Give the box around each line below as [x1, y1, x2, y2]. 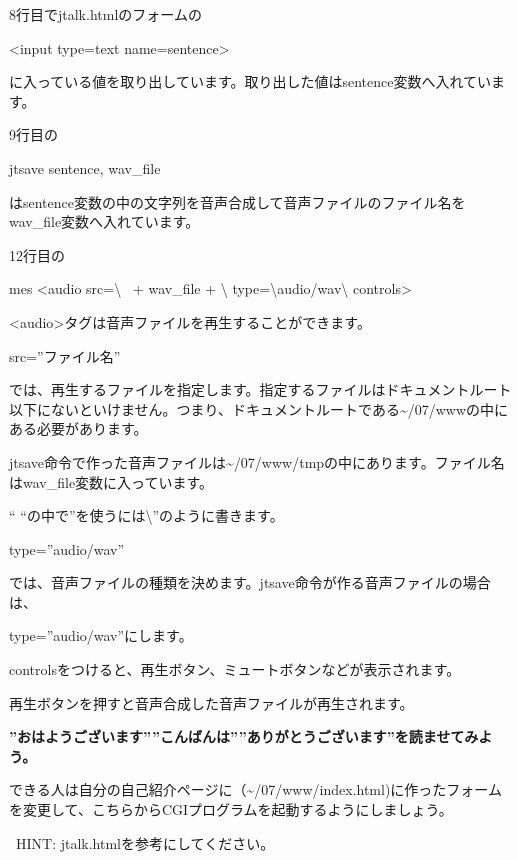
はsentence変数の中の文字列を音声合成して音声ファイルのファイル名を [9, 191, 466, 212]
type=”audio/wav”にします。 [9, 625, 193, 646]
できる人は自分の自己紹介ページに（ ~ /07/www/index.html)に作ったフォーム [9, 779, 502, 800]
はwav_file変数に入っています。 [9, 471, 214, 492]
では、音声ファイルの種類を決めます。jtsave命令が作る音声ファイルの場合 [9, 572, 491, 593]
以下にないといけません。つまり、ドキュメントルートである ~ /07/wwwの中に [9, 398, 509, 419]
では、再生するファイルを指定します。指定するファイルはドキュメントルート [9, 379, 512, 400]
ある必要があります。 [9, 418, 148, 439]
